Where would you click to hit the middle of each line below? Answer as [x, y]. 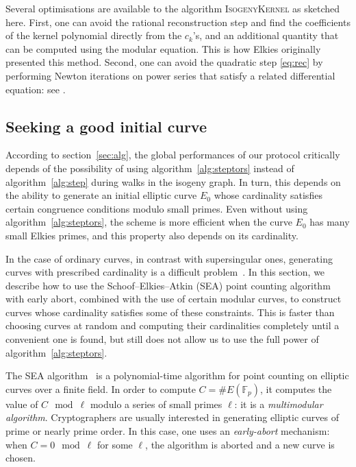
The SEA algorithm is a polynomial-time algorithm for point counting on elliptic [177, 375]
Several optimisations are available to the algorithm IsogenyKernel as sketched [173, 8]
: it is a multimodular [279, 404]
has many [330, 222]
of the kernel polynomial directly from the [94, 35]
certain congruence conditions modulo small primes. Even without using [157, 208]
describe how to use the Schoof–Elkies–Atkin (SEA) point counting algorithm [168, 285]
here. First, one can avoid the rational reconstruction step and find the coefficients [178, 22]
